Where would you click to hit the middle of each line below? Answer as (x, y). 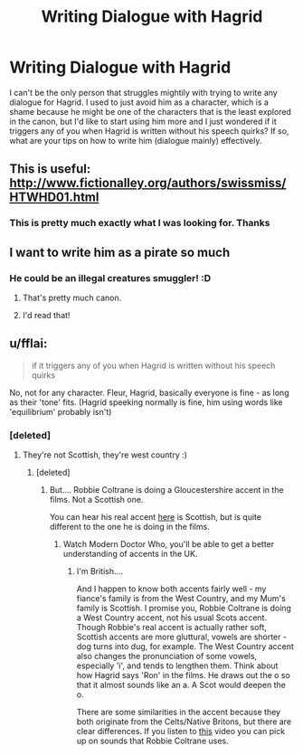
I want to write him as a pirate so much (120, 252)
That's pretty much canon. (72, 297)
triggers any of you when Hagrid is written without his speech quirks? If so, (149, 131)
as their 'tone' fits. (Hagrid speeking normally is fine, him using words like (146, 402)
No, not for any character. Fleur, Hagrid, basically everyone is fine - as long (149, 392)
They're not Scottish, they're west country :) (105, 455)
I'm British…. (100, 571)
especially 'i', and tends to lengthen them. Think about (177, 665)
